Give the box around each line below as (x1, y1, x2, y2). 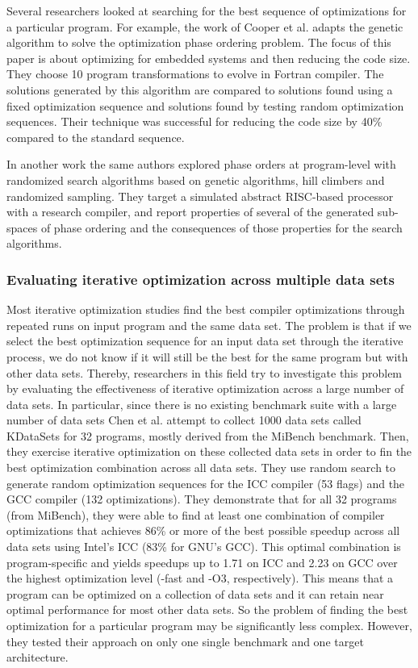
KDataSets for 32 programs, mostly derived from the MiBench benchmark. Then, (6, 427, 409, 444)
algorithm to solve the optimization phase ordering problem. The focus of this (6, 34, 391, 51)
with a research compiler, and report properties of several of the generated (6, 203, 374, 220)
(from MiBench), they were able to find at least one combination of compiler (6, 506, 385, 523)
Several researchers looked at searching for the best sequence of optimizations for (6, 2, 407, 19)
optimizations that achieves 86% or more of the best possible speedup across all (6, 522, 400, 539)
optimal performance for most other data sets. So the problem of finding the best (6, 601, 408, 618)
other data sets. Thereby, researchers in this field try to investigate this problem (6, 364, 403, 381)
